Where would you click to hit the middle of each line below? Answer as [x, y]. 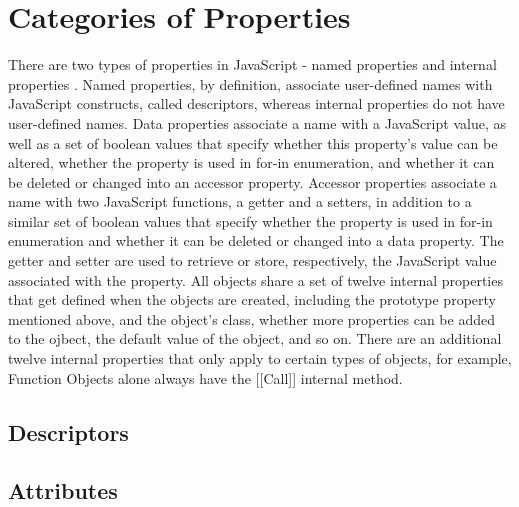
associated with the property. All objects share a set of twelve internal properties [255, 279]
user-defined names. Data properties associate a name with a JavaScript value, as [257, 122]
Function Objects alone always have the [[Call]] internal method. [205, 377]
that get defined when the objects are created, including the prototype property [252, 299]
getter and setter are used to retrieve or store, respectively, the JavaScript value [252, 260]
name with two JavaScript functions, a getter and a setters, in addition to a [240, 201]
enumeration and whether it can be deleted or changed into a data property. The [256, 240]
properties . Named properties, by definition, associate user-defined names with [250, 83]
